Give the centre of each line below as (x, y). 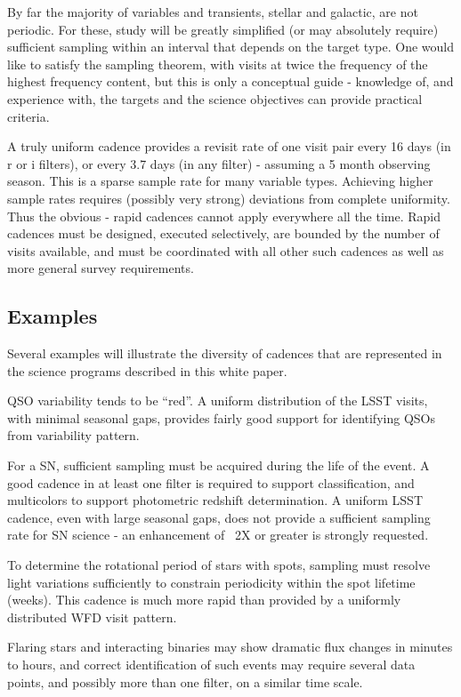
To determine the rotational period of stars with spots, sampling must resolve (219, 565)
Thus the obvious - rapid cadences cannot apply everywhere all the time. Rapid (224, 216)
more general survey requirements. (101, 268)
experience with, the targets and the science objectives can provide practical (215, 98)
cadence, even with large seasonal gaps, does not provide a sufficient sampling (219, 517)
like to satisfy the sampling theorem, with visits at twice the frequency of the (218, 64)
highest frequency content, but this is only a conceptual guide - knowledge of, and (230, 81)
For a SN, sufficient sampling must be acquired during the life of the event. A (218, 465)
